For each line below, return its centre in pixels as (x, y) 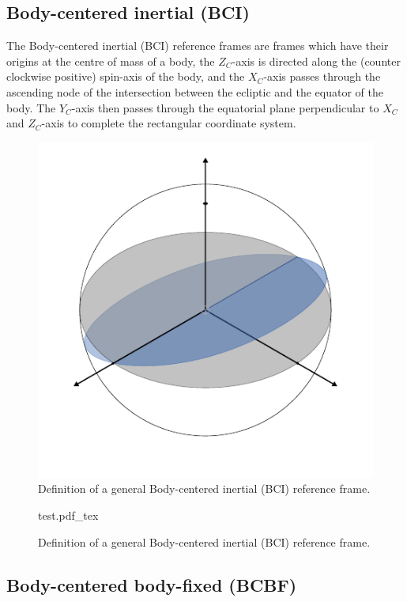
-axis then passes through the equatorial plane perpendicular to (225, 107)
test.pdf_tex (68, 515)
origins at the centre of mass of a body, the (111, 61)
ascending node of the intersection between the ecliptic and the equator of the (195, 91)
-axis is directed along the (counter (316, 61)
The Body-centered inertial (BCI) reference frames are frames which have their (198, 45)
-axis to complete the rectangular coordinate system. (169, 123)
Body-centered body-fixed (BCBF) (152, 584)
